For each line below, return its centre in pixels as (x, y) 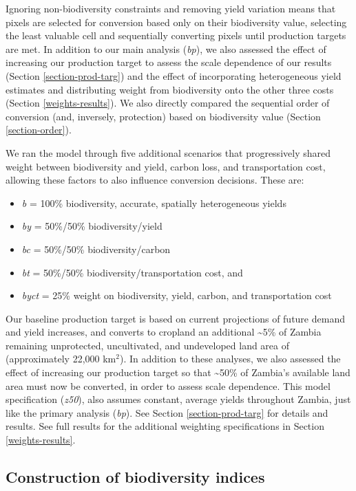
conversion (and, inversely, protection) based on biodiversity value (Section (163, 116)
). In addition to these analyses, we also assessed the (230, 359)
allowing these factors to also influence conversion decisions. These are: (155, 180)
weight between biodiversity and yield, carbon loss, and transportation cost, (166, 166)
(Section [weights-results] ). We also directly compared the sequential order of (168, 103)
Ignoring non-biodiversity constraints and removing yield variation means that (171, 8)
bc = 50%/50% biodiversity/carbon (96, 249)
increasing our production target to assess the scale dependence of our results (169, 62)
